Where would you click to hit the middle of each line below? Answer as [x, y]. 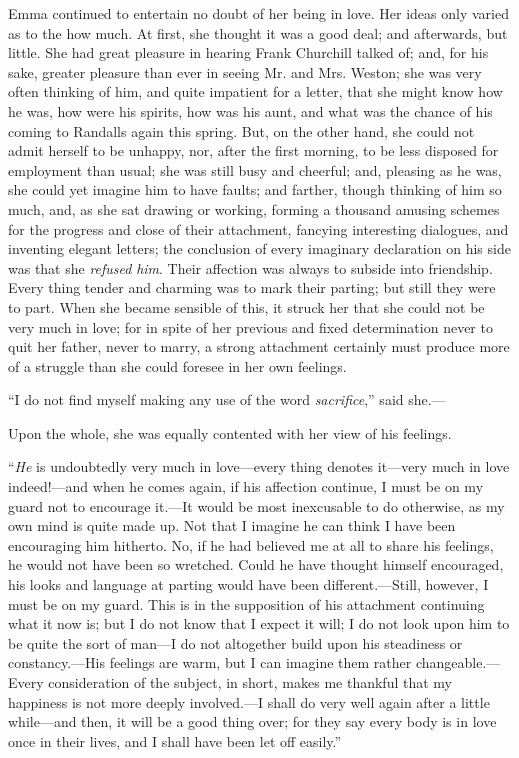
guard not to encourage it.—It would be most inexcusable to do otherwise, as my [256, 505]
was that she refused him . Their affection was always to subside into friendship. [250, 267]
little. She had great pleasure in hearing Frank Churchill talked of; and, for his [248, 52]
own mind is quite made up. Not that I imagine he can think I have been [232, 525]
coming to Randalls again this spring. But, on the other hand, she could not [241, 130]
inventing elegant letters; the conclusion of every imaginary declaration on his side [259, 248]
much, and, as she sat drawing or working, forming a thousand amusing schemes [254, 208]
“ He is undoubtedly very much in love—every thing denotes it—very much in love [259, 466]
